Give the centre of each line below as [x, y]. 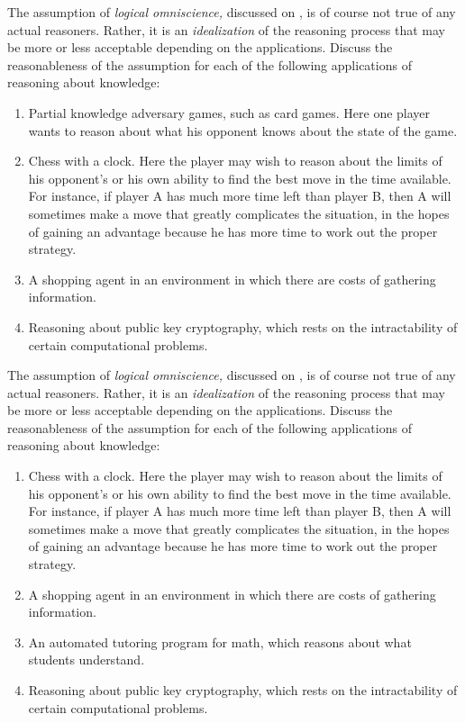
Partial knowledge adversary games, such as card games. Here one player [229, 112]
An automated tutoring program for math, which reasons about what [220, 642]
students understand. [87, 660]
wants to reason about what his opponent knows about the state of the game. [243, 130]
